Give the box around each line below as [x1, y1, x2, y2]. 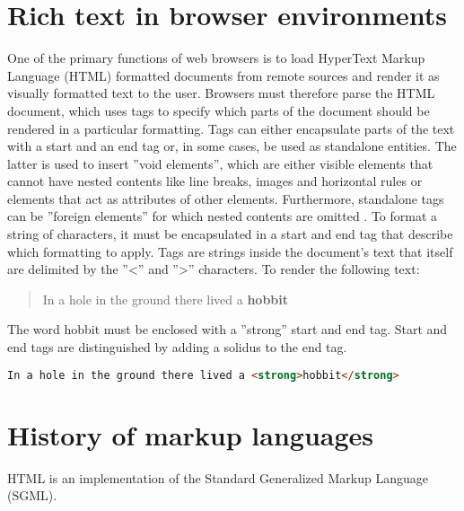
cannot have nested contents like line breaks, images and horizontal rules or [7, 172, 423, 190]
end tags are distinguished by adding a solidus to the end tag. [7, 338, 347, 357]
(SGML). [7, 486, 57, 505]
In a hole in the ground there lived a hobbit [42, 289, 289, 308]
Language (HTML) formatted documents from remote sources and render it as [7, 66, 440, 84]
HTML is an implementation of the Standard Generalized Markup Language [7, 468, 428, 487]
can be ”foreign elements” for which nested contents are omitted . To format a [7, 207, 438, 225]
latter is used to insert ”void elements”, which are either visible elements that [7, 154, 433, 172]
